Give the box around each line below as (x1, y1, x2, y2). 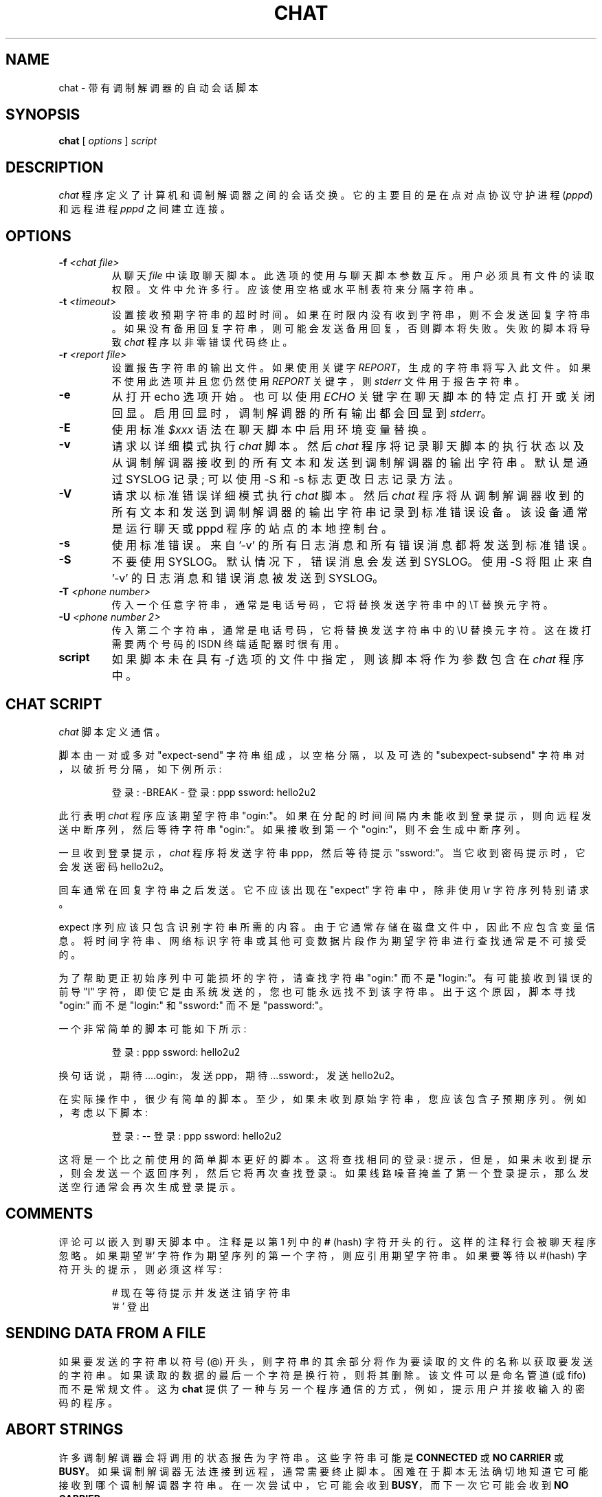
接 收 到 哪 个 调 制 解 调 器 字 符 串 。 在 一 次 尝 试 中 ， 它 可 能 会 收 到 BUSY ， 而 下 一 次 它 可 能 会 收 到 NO (58, 1478, 569, 1491)
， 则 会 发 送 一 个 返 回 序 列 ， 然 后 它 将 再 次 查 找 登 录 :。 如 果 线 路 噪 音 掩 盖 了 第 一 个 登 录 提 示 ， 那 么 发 (58, 1166, 589, 1179)
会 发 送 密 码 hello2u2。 (58, 860, 170, 872)
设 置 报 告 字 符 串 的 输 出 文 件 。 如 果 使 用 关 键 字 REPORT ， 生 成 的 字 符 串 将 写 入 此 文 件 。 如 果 (111, 362, 591, 374)
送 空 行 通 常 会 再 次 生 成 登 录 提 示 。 (58, 1180, 241, 1193)
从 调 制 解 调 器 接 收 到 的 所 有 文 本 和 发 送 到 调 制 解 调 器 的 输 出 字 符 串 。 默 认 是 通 (111, 456, 588, 470)
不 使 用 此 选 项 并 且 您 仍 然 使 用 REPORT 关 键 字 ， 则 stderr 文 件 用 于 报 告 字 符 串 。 (111, 375, 525, 388)
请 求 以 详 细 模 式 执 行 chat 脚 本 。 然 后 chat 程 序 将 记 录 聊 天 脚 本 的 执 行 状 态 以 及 (111, 439, 584, 454)
